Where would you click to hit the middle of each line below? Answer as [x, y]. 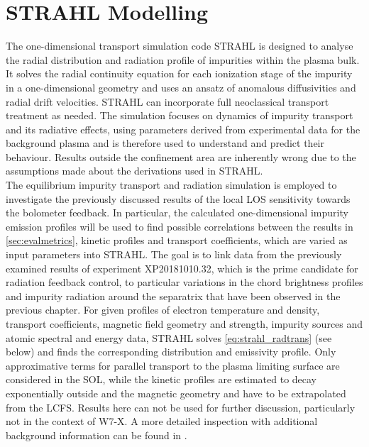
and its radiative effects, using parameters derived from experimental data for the [183, 129]
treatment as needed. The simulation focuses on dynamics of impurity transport [180, 115]
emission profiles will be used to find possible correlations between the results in [180, 226]
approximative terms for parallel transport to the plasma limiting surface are [173, 365]
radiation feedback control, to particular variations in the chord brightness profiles [184, 282]
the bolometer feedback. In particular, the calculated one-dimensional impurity [177, 213]
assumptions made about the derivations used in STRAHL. [134, 171]
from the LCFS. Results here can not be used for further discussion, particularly [181, 407]
